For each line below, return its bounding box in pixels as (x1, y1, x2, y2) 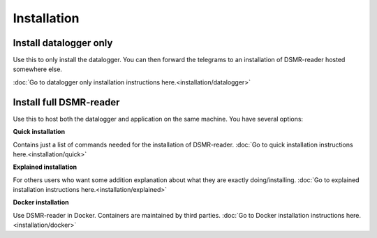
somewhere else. (13, 65, 63, 73)
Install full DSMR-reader (13, 96, 120, 108)
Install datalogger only (13, 37, 113, 49)
